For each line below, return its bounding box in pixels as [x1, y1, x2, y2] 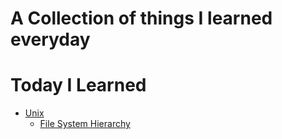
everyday [10, 28, 91, 51]
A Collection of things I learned [10, 7, 273, 30]
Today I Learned [10, 74, 147, 97]
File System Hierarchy [39, 118, 131, 130]
